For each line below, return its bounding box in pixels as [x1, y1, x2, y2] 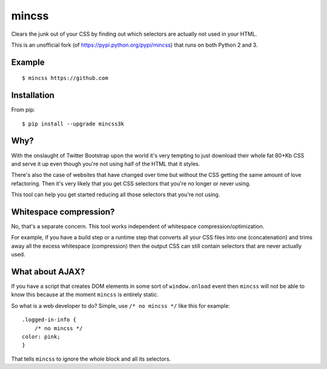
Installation [11, 90, 54, 101]
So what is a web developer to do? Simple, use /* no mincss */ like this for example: [11, 302, 230, 309]
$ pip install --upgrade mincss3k [22, 120, 124, 127]
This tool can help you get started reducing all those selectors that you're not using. [11, 191, 220, 198]
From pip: [11, 106, 36, 113]
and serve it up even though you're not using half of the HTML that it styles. [11, 160, 200, 167]
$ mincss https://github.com [22, 75, 108, 82]
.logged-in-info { [22, 316, 77, 324]
